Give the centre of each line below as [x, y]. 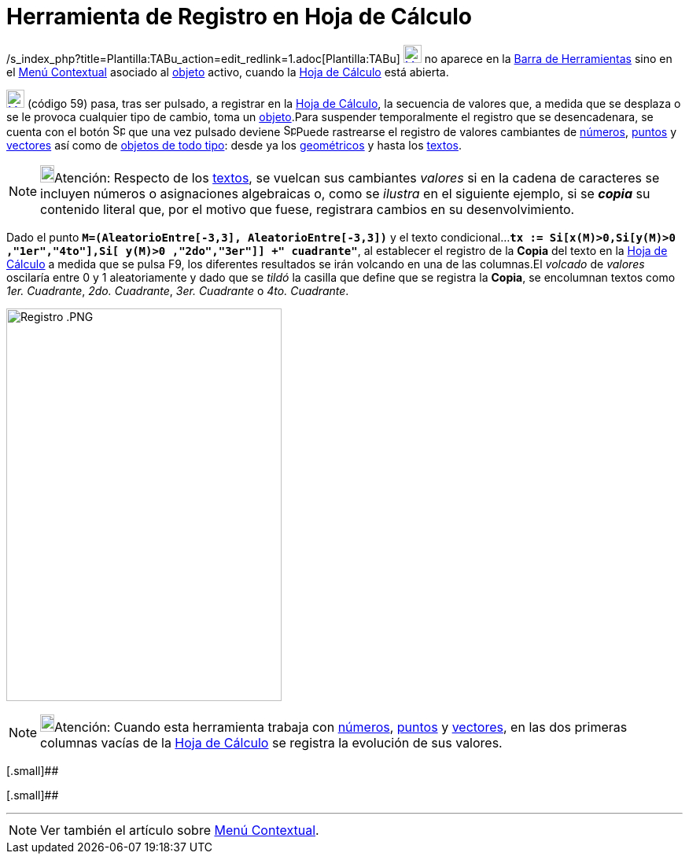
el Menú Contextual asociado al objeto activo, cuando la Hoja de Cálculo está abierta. [228, 72]
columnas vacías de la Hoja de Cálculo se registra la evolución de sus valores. [271, 742]
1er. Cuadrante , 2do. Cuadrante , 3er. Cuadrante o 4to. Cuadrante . [178, 290]
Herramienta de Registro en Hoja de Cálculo [239, 17]
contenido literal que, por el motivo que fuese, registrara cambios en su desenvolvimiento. [308, 209]
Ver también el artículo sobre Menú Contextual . [180, 830]
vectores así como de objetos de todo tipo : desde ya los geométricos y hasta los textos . [234, 145]
